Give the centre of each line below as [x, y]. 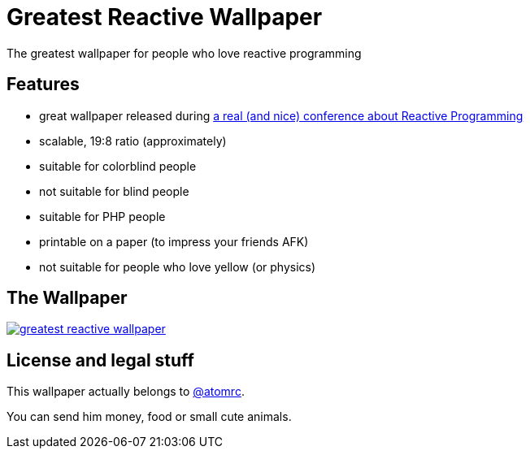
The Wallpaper [67, 298]
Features [43, 84]
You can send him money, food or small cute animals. [149, 417]
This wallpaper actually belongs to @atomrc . [126, 392]
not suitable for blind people [114, 191]
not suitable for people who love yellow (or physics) [178, 266]
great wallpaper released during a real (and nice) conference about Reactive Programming [281, 115]
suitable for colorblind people [118, 166]
